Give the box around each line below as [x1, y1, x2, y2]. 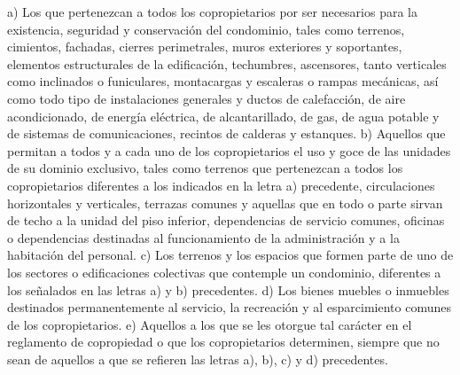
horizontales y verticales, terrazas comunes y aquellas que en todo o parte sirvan [7, 193, 443, 212]
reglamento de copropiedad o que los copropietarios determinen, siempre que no [7, 332, 440, 351]
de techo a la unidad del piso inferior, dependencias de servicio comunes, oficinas [7, 211, 445, 230]
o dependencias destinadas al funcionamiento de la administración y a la [7, 228, 400, 246]
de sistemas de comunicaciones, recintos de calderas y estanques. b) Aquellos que [7, 124, 446, 143]
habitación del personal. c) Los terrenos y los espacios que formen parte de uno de [7, 246, 454, 264]
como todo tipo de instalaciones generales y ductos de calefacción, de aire [7, 89, 406, 107]
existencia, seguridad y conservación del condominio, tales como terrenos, [7, 20, 405, 38]
